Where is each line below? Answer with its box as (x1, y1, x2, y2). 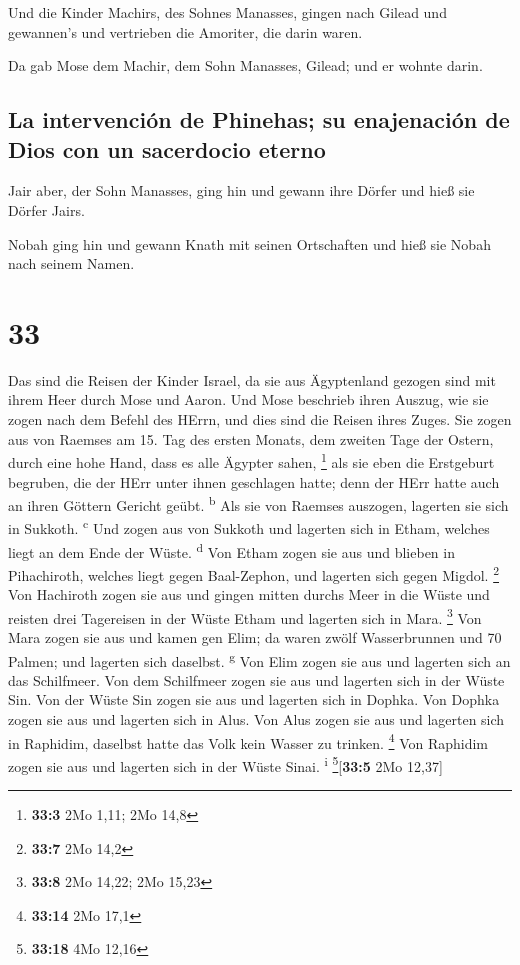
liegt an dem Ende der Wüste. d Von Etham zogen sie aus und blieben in (8, 538, 455, 562)
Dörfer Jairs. (8, 199, 85, 220)
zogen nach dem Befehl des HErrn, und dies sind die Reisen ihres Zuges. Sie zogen (8, 409, 512, 430)
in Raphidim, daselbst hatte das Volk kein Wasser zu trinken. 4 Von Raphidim (8, 729, 489, 753)
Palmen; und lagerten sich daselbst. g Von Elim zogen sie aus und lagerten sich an (8, 647, 511, 671)
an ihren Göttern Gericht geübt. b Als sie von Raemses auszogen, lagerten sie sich (8, 492, 509, 515)
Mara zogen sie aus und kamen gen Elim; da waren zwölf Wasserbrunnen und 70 (8, 626, 502, 647)
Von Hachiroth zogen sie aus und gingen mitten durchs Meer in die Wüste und (8, 584, 490, 605)
